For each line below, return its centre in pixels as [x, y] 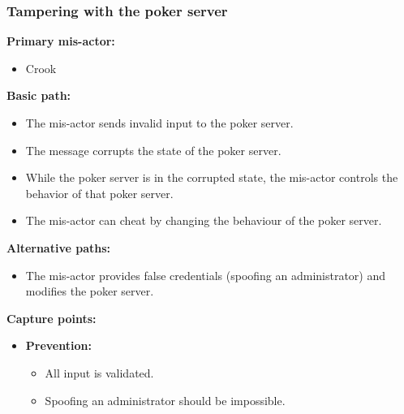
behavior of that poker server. [99, 193]
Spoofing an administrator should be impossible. [165, 400]
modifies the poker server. [90, 291]
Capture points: [52, 318]
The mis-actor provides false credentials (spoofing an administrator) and [206, 275]
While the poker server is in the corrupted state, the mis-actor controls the [212, 177]
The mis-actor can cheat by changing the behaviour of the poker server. [204, 220]
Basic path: [39, 95]
